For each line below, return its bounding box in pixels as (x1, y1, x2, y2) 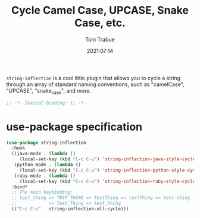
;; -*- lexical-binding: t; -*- (6, 100, 86, 106)
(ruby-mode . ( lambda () (14, 173, 76, 179)
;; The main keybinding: (11, 189, 73, 195)
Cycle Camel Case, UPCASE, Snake (11, 4, 189, 17)
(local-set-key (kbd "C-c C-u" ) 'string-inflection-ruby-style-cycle (19, 178, 196, 184)
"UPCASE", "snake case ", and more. (6, 87, 91, 96)
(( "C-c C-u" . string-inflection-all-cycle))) (11, 206, 129, 212)
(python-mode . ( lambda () (14, 162, 82, 168)
